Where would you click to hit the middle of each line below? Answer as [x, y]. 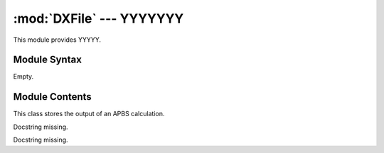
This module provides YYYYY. [57, 40]
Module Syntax [47, 60]
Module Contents [52, 97]
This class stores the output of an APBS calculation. [89, 114]
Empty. [23, 76]
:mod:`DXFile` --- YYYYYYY [98, 18]
